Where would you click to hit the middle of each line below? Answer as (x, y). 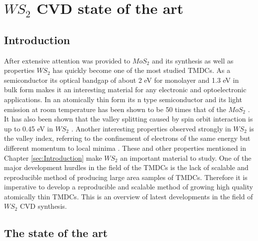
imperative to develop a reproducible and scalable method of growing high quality (129, 187)
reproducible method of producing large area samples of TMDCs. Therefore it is (126, 177)
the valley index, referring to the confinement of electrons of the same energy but (127, 138)
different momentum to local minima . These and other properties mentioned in (125, 148)
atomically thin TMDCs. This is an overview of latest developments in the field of (129, 196)
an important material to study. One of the (186, 157)
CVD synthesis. (43, 206)
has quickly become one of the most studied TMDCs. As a (141, 70)
